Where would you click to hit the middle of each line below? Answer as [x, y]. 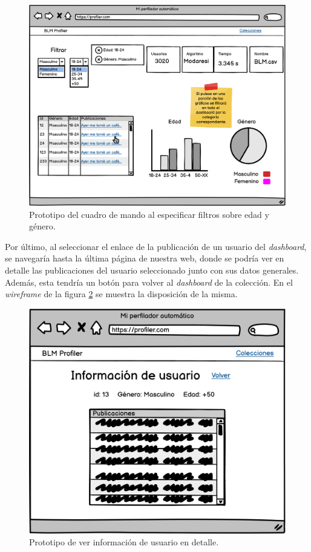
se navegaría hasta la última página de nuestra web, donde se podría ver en [145, 258]
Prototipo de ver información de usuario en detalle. [124, 542]
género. [42, 226]
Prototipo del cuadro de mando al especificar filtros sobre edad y [149, 214]
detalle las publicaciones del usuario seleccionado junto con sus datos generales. [152, 270]
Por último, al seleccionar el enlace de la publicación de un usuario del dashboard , [156, 246]
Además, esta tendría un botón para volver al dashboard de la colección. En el [149, 282]
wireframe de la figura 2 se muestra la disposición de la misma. [121, 294]
